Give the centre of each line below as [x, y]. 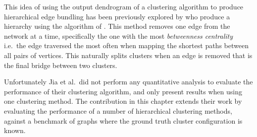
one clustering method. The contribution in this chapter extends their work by [123, 101]
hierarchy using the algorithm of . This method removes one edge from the [117, 26]
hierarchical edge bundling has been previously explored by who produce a [117, 16]
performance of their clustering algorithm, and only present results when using [123, 91]
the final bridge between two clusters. [61, 65]
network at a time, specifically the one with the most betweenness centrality [119, 35]
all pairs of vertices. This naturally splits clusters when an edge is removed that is [128, 55]
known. [15, 130]
